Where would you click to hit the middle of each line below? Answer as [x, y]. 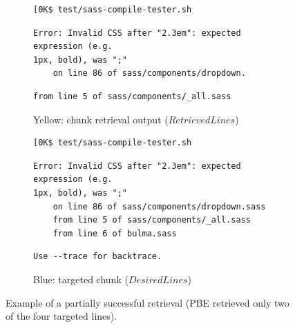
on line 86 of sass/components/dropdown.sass [159, 206]
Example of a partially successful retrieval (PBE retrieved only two [147, 302]
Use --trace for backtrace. [98, 257]
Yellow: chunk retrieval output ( [101, 119]
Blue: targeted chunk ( [81, 279]
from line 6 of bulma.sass [115, 233]
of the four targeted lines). [61, 316]
